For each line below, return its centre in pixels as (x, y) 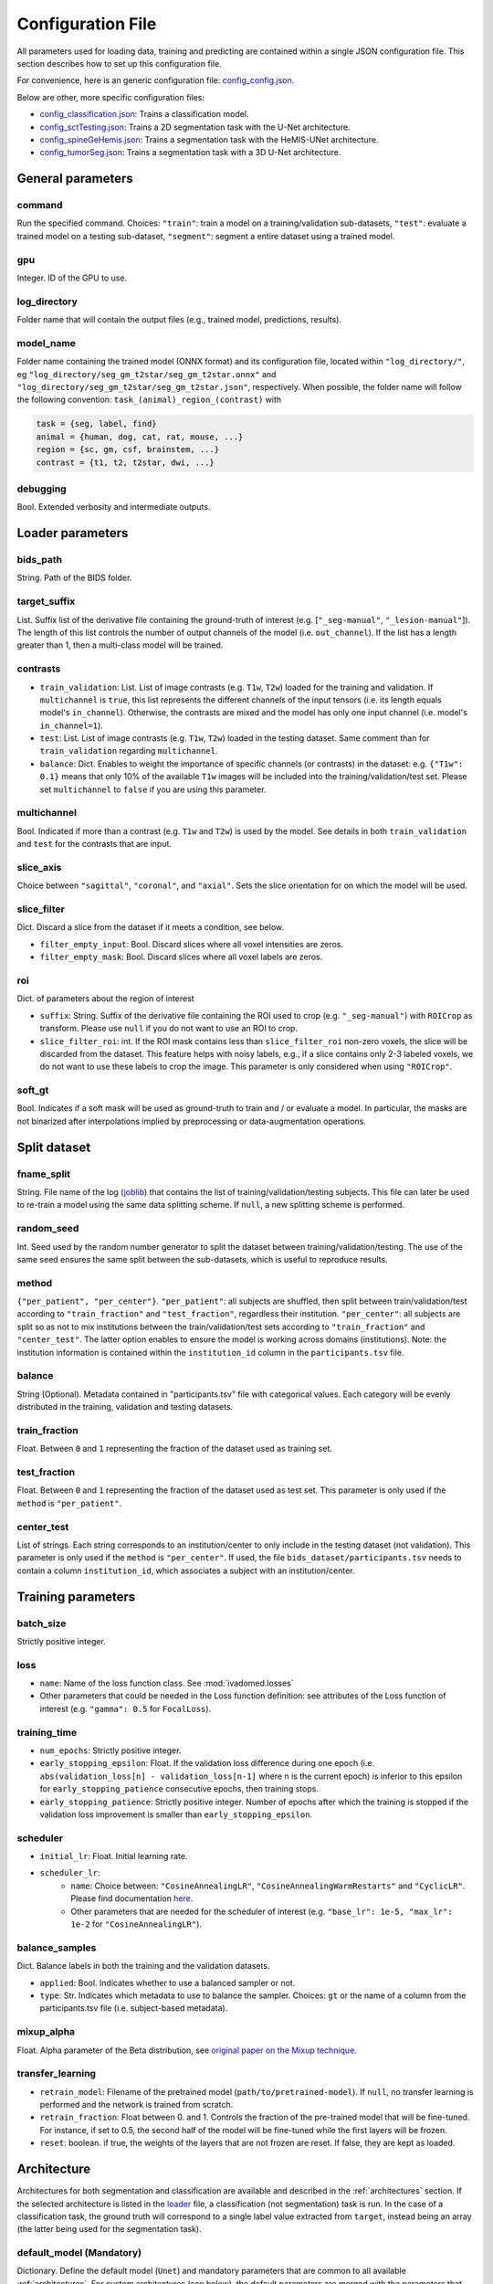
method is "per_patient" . (69, 1503)
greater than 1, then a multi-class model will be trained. (120, 645)
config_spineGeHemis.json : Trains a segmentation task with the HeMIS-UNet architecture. (209, 139)
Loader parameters (73, 533)
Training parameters (76, 1597)
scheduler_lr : (70, 1873)
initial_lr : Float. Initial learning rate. (114, 1856)
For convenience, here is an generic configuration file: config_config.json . (156, 80)
